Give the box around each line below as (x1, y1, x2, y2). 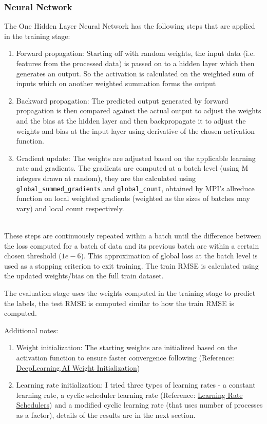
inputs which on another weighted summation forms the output (16, 78, 216, 89)
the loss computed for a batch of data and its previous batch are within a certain (4, 240, 259, 251)
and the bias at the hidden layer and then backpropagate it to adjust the (16, 115, 246, 126)
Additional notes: (4, 325, 59, 335)
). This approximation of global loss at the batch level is (81, 250, 258, 261)
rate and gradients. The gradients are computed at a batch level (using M (16, 163, 249, 173)
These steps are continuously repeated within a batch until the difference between (4, 230, 261, 240)
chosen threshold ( (4, 250, 62, 261)
